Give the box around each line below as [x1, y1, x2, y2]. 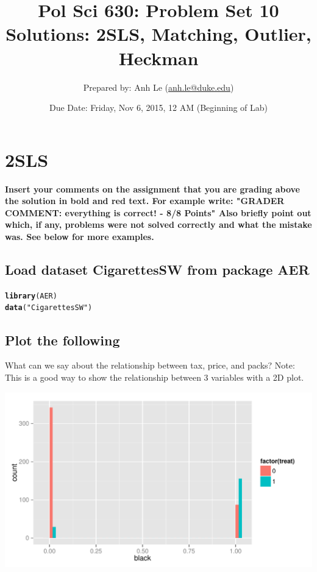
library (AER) [5, 291, 57, 300]
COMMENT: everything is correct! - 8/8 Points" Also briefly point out [5, 206, 312, 219]
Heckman [118, 45, 199, 70]
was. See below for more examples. [5, 230, 154, 242]
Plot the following [5, 330, 120, 349]
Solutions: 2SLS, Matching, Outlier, [5, 21, 312, 46]
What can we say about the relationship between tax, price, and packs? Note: [5, 359, 295, 372]
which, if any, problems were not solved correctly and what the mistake [5, 218, 312, 231]
